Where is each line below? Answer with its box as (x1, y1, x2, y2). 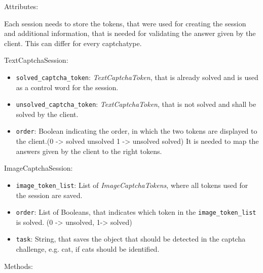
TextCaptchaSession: (4, 55, 68, 65)
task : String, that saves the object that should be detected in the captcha (16, 233, 246, 244)
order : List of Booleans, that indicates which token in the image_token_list (16, 207, 256, 217)
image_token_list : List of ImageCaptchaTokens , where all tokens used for (16, 179, 248, 190)
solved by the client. (16, 108, 79, 119)
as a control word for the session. (16, 82, 119, 92)
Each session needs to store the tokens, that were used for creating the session (4, 18, 246, 28)
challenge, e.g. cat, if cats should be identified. (16, 244, 160, 254)
